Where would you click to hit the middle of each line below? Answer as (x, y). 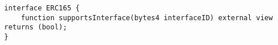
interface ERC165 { (42, 8)
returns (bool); (36, 27)
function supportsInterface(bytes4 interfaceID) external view (147, 18)
